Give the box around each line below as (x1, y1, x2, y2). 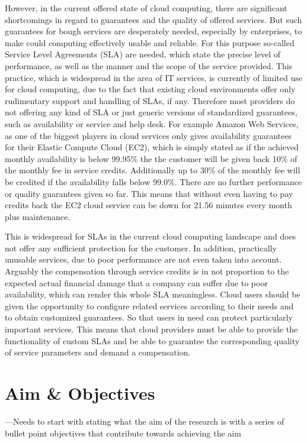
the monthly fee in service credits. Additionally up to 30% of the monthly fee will (5, 164, 300, 176)
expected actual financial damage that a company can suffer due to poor (5, 276, 268, 289)
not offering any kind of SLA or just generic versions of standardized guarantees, (5, 106, 298, 118)
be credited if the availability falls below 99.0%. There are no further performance (5, 175, 302, 187)
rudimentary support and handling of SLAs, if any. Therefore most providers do (5, 94, 295, 106)
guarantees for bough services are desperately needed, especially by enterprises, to (5, 25, 302, 37)
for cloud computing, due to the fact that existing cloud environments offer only (5, 83, 296, 95)
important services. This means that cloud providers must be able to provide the (5, 323, 298, 335)
